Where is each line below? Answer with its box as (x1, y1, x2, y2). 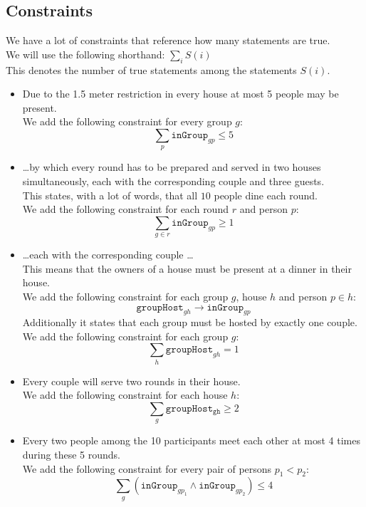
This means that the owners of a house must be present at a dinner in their (22, 261, 352, 276)
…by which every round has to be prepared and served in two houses (22, 160, 321, 174)
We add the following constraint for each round (22, 202, 229, 216)
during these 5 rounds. (22, 446, 120, 461)
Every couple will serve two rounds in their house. (22, 373, 241, 388)
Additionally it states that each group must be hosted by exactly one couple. (22, 315, 357, 330)
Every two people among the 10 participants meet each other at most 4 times (22, 433, 360, 448)
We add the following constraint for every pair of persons (22, 461, 272, 476)
